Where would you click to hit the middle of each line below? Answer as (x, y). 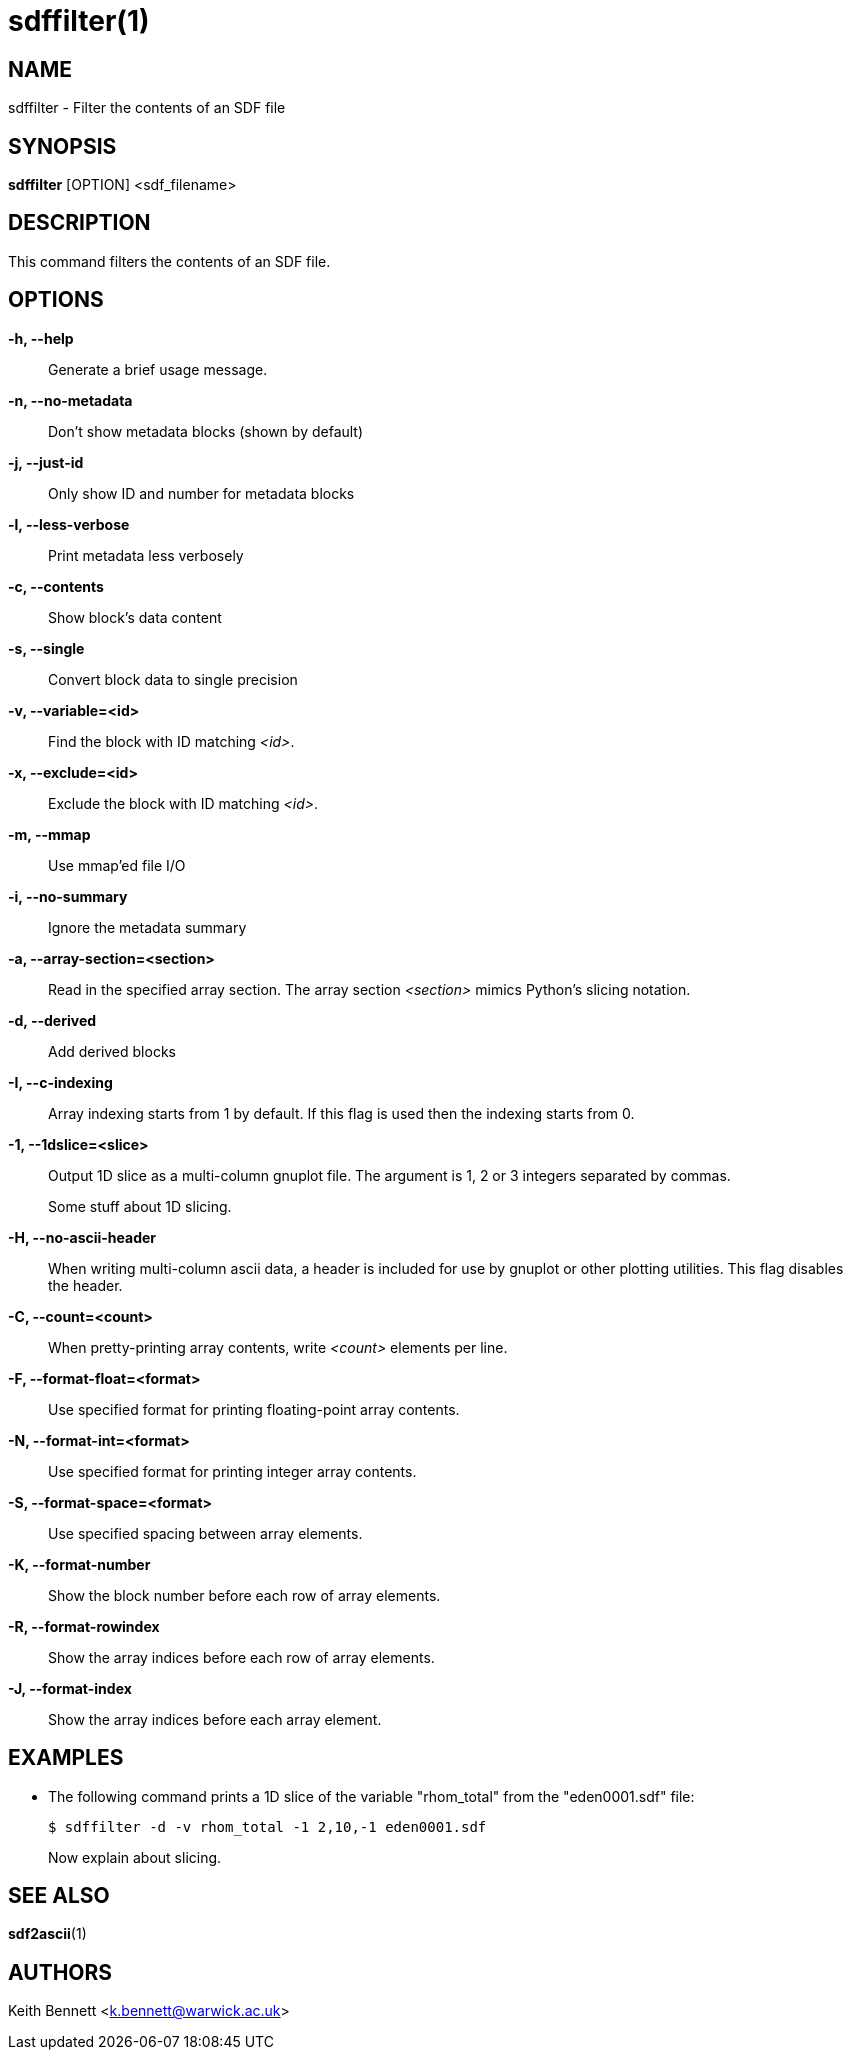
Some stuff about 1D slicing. (140, 1206)
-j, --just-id (46, 462)
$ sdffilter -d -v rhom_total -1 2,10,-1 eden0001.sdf (267, 1826)
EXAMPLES (66, 1758)
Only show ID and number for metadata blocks (201, 493)
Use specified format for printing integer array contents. (232, 1471)
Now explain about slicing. (135, 1857)
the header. (85, 1285)
